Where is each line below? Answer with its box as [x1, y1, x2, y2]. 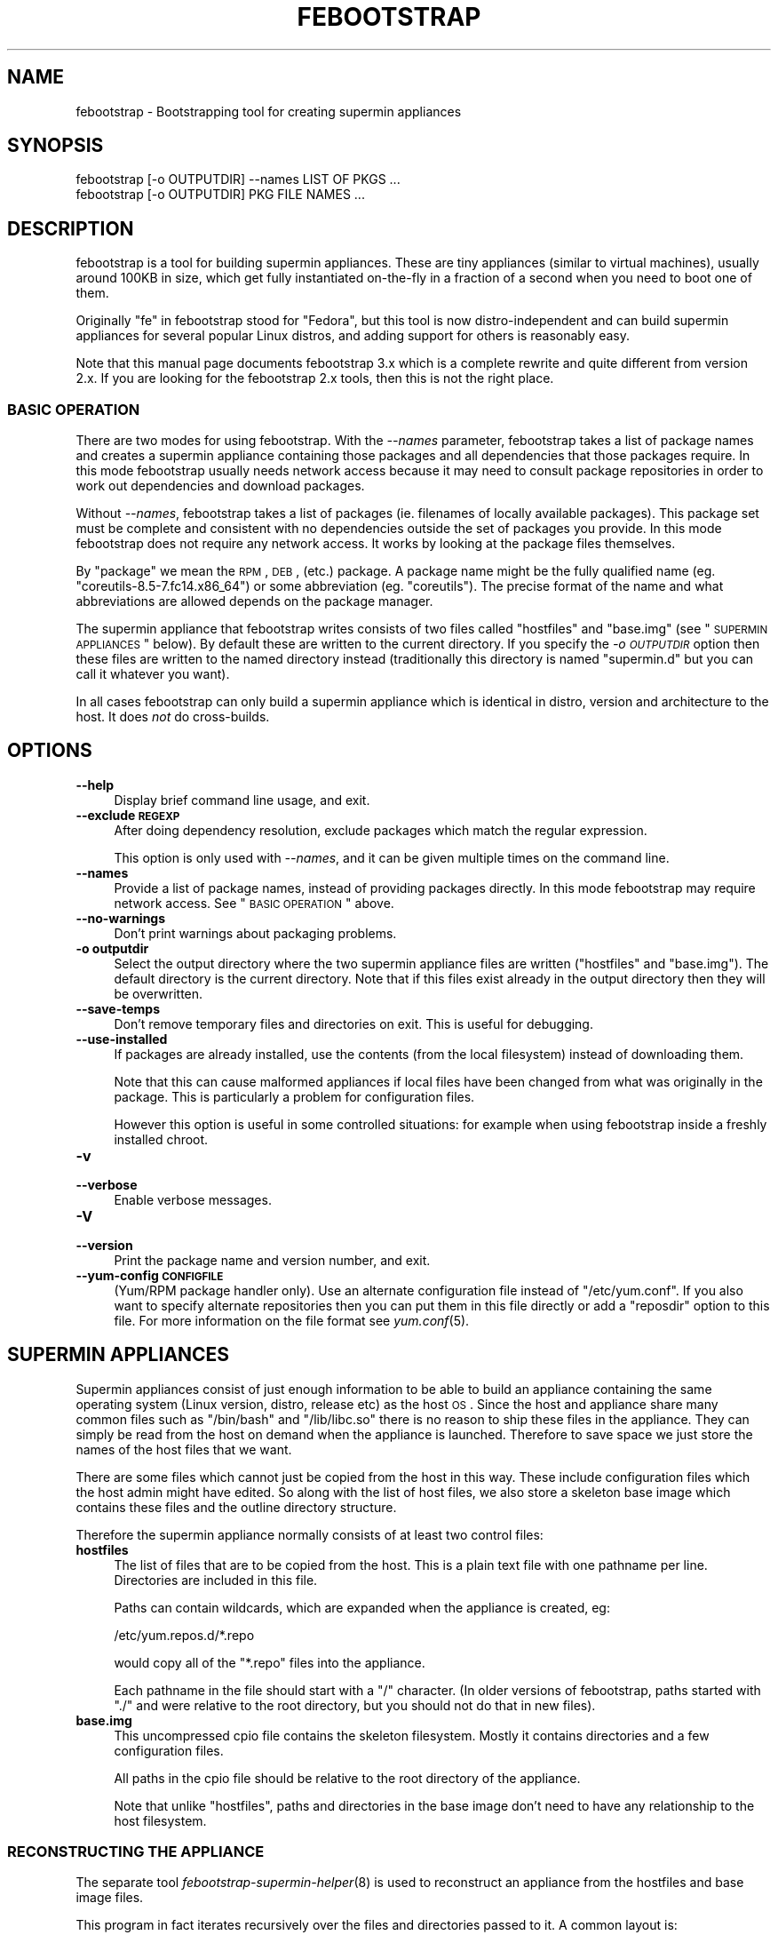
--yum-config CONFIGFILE [75, 1267, 224, 1283]
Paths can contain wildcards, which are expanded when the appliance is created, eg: [114, 1599, 610, 1615]
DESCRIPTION [7, 217, 134, 240]
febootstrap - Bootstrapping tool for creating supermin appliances [75, 103, 462, 119]
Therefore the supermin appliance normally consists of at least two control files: [75, 1526, 544, 1542]
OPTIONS [7, 739, 92, 762]
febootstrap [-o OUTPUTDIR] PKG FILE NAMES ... [75, 187, 365, 203]
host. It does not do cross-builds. [75, 709, 270, 725]
